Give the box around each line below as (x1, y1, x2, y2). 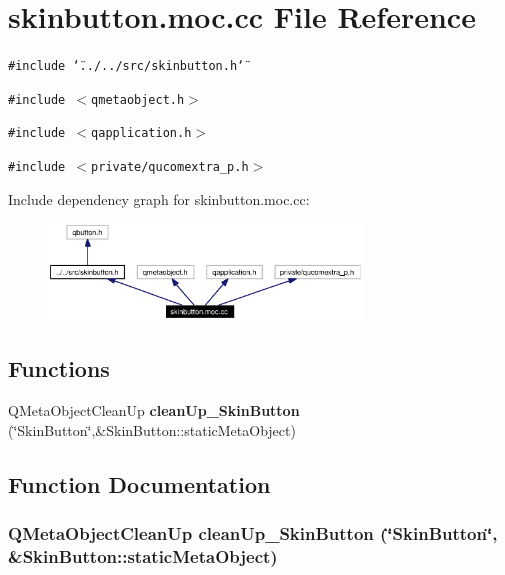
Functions (8, 353, 110, 384)
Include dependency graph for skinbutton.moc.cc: (8, 188, 310, 209)
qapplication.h (91, 126, 192, 141)
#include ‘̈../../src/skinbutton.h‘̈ (8, 59, 245, 74)
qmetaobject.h (91, 92, 185, 107)
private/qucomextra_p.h (91, 160, 249, 175)
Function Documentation (8, 468, 271, 499)
